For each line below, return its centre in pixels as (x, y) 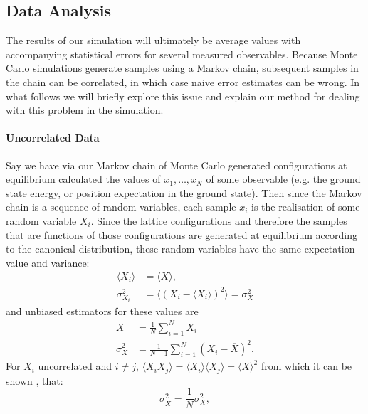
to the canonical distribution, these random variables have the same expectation (180, 249)
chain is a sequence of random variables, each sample (121, 207)
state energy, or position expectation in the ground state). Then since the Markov (184, 192)
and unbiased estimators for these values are (102, 310)
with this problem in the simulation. (85, 110)
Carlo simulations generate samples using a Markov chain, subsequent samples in (182, 68)
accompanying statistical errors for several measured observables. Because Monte (182, 54)
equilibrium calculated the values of (83, 179)
